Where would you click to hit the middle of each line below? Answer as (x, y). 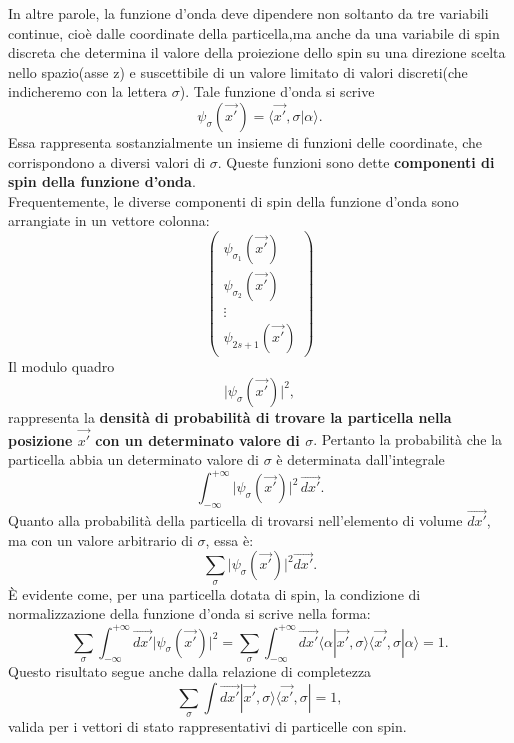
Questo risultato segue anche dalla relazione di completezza (190, 671)
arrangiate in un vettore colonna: (109, 220)
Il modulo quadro (61, 366)
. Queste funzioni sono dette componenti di (356, 161)
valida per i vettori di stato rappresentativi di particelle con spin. (207, 726)
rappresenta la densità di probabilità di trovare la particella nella (230, 416)
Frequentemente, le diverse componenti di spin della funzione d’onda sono (233, 200)
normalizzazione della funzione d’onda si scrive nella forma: (189, 613)
